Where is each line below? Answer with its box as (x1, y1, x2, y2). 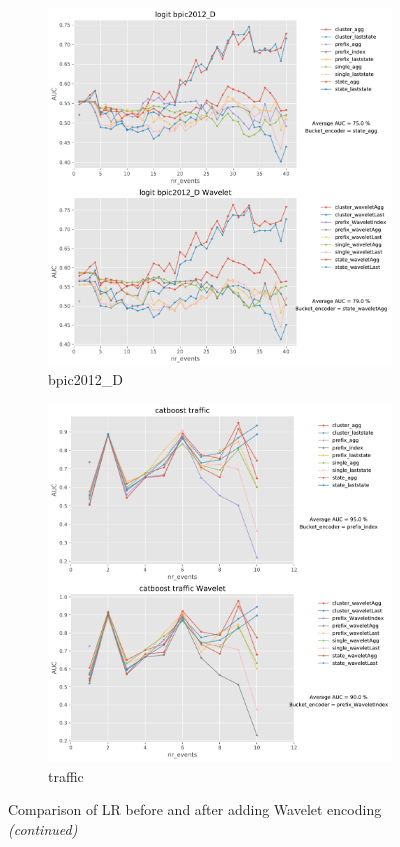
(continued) (8, 818, 78, 839)
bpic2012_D (48, 369, 123, 390)
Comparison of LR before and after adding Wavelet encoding (8, 799, 382, 820)
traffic (48, 765, 84, 786)
